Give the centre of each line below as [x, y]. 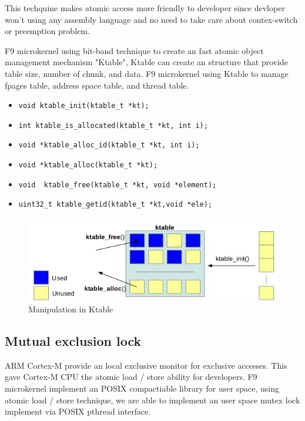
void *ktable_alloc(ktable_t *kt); [88, 165]
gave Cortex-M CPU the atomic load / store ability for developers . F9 [131, 377]
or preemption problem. [47, 31]
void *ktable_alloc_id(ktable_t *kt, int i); [109, 145]
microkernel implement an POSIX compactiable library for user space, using [142, 388]
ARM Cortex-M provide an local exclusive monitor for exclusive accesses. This [146, 365]
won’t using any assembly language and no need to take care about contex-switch [151, 19]
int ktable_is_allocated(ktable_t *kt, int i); [113, 125]
